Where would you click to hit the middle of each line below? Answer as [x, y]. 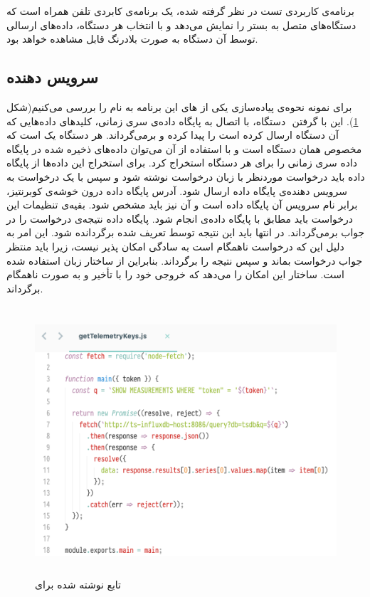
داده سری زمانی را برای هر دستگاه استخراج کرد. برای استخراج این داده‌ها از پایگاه [182, 163]
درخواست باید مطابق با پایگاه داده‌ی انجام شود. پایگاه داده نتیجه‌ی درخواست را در [180, 218]
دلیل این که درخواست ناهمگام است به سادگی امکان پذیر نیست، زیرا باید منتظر [175, 246]
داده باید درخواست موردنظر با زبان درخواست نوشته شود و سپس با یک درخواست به [186, 176]
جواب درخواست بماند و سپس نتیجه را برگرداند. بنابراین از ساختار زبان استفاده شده [185, 260]
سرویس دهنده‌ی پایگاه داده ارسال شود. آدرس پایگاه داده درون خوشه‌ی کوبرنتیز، [177, 190]
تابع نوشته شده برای [78, 584]
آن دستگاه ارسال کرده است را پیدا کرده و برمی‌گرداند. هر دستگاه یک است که [173, 135]
